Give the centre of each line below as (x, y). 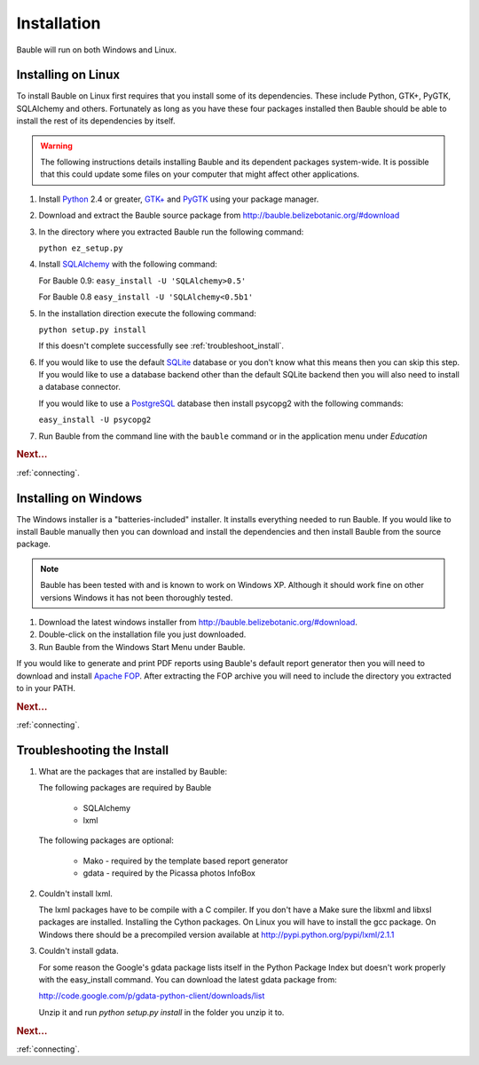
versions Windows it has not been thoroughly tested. (137, 597)
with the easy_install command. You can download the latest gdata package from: (188, 979)
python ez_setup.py (81, 248)
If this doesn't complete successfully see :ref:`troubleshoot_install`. (161, 346)
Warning (56, 146)
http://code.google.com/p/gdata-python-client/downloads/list (152, 996)
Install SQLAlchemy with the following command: (128, 264)
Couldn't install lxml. (75, 894)
